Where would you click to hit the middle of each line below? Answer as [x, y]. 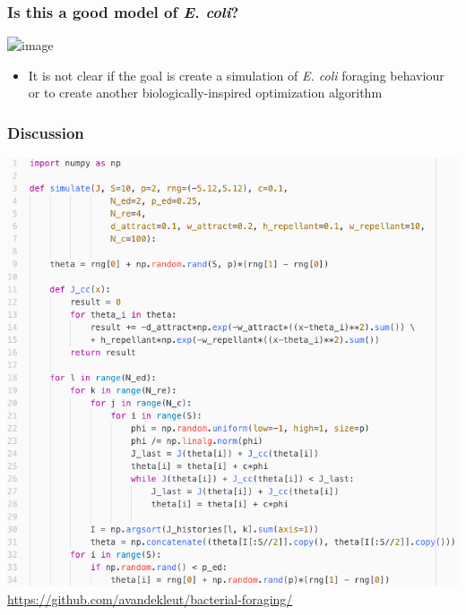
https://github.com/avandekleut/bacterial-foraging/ [150, 598]
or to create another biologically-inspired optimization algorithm [205, 93]
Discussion [46, 132]
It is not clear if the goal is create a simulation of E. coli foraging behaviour [236, 75]
